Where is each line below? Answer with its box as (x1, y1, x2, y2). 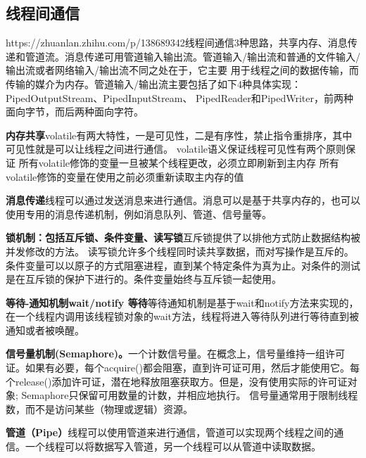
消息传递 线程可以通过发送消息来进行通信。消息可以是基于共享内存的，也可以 (6, 193, 360, 208)
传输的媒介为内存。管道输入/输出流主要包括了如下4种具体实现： (6, 76, 301, 91)
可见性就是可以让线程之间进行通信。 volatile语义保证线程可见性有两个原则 (6, 141, 346, 156)
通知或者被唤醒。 (6, 322, 84, 337)
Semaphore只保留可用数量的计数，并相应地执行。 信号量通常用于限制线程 (21, 388, 358, 402)
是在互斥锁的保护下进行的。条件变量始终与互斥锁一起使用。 (6, 272, 282, 286)
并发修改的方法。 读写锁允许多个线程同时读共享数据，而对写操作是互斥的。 (6, 243, 354, 258)
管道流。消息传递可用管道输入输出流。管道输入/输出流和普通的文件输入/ (25, 49, 360, 63)
